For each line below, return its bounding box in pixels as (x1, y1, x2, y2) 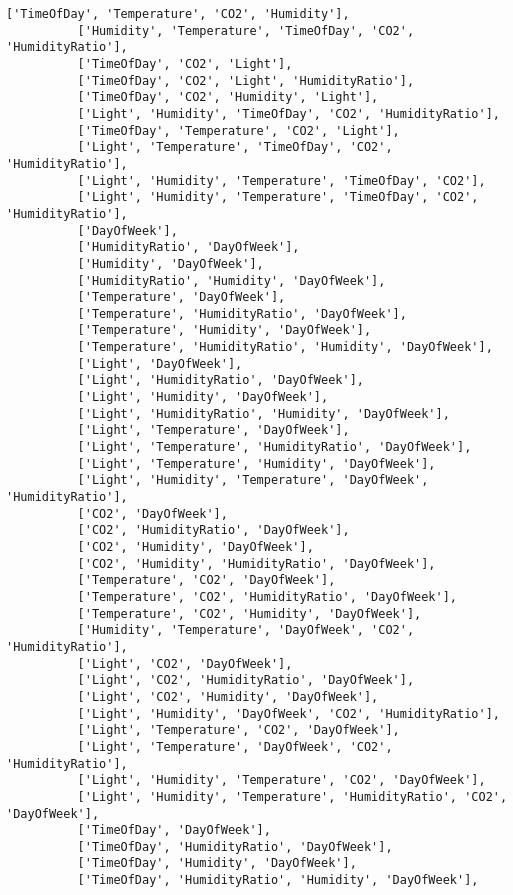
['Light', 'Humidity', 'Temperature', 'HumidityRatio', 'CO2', (77, 789, 508, 804)
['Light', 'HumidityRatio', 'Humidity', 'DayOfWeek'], (77, 406, 450, 421)
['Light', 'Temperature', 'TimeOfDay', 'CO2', (77, 140, 393, 155)
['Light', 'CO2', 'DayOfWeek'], (77, 656, 293, 671)
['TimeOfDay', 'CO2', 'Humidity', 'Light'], (77, 90, 379, 105)
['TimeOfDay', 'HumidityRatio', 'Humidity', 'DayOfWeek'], (77, 873, 479, 888)
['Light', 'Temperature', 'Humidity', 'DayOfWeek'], (77, 456, 436, 471)
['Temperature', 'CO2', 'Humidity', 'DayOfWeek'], (77, 606, 422, 621)
